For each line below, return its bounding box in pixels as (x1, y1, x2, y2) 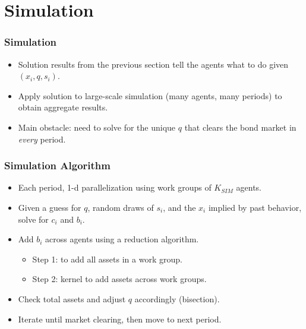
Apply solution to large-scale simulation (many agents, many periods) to (18, 89, 282, 102)
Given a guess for (18, 201, 81, 213)
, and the (163, 201, 196, 213)
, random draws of (87, 201, 154, 213)
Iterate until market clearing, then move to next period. (18, 312, 222, 325)
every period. (18, 132, 66, 145)
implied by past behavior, (208, 201, 302, 213)
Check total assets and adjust (18, 292, 126, 305)
